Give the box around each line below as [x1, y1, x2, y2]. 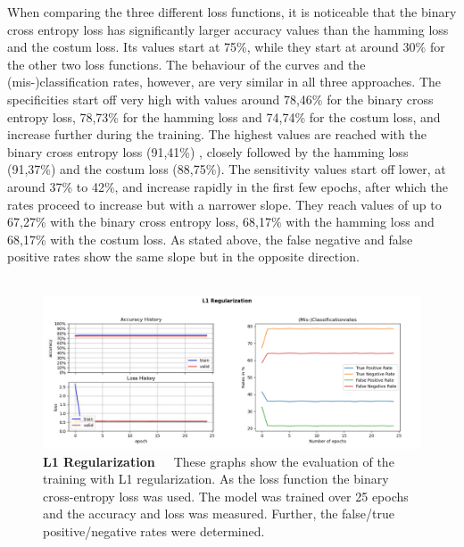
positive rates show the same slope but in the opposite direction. [7, 247, 360, 266]
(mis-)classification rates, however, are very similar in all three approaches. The [7, 72, 442, 91]
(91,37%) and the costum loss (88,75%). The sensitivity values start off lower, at [7, 160, 446, 178]
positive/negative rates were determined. [43, 521, 265, 540]
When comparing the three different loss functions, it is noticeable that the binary [7, 3, 457, 21]
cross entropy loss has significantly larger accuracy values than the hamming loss [7, 20, 449, 38]
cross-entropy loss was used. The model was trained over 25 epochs [43, 486, 409, 505]
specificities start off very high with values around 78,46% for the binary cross [7, 89, 434, 108]
